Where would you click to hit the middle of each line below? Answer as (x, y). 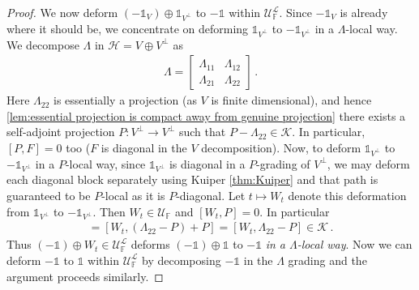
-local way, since (105, 163)
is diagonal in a (207, 163)
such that (202, 132)
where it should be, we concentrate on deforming (128, 28)
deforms (150, 244)
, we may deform (368, 163)
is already (364, 12)
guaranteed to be (49, 195)
